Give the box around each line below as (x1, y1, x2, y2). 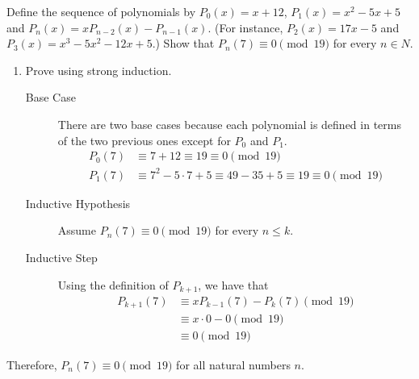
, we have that (198, 276, 269, 293)
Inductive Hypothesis (25, 194, 131, 211)
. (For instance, (207, 19, 283, 35)
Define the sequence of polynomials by (6, 3, 196, 19)
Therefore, (6, 356, 57, 373)
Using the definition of (57, 276, 169, 293)
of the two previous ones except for (57, 131, 231, 148)
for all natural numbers (176, 356, 291, 373)
